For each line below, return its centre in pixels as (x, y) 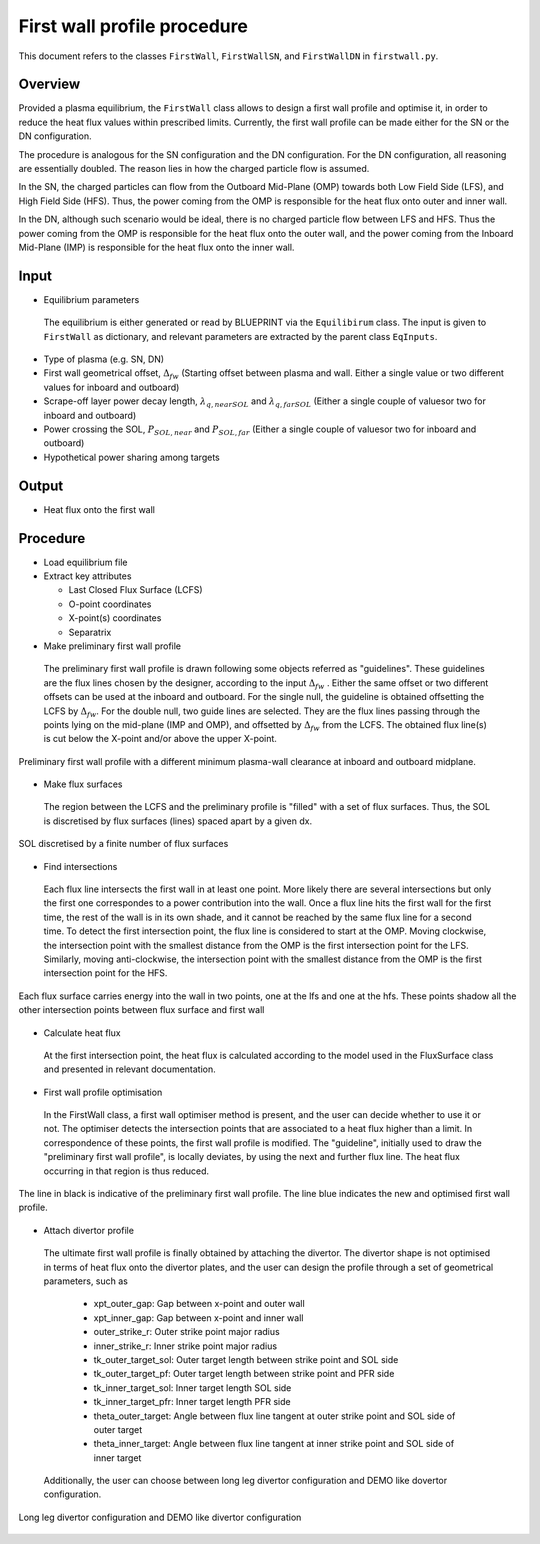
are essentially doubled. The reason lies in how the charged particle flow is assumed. (194, 169)
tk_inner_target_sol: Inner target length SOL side (192, 1387)
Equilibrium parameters (91, 299)
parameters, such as (86, 1281)
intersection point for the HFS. (105, 973)
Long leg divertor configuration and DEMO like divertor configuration (160, 1517)
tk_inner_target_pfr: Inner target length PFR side (192, 1402)
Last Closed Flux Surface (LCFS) (136, 590)
